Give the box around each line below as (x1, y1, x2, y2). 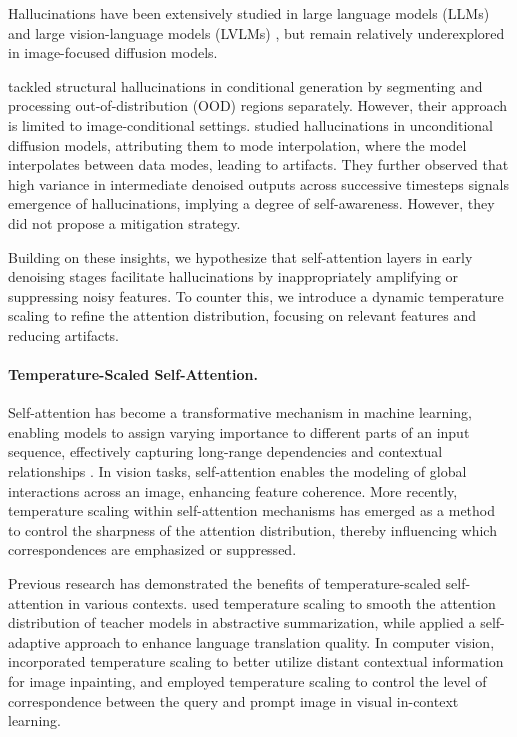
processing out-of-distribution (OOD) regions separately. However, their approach (8, 95, 508, 116)
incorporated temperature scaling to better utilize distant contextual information (8, 651, 504, 672)
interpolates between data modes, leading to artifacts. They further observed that (8, 154, 509, 175)
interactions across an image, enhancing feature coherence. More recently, (8, 480, 458, 501)
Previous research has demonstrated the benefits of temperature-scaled (8, 573, 441, 594)
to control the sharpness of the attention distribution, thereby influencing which (8, 519, 497, 540)
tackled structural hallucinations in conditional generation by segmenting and (8, 75, 483, 96)
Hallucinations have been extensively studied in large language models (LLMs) (8, 3, 490, 23)
